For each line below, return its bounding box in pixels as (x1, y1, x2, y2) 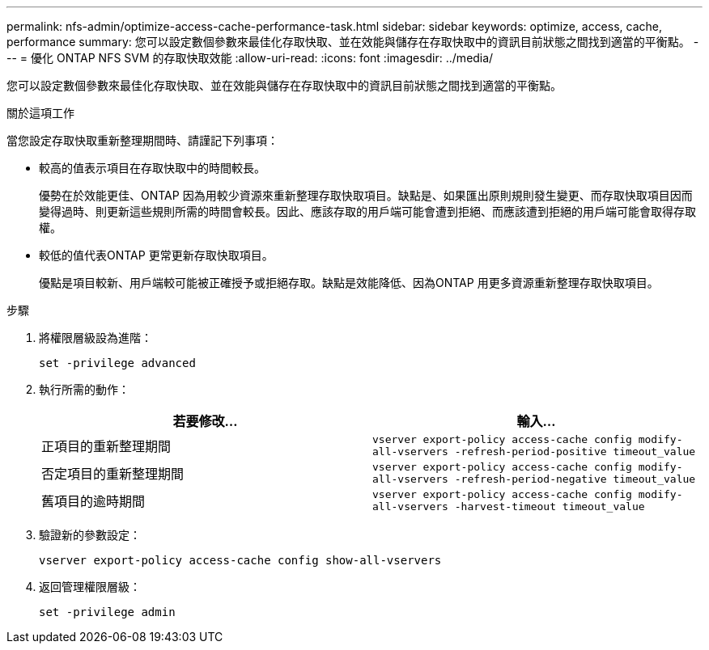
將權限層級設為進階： (39, 331, 152, 344)
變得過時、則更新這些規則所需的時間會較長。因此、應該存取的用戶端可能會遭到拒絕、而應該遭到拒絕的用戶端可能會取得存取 (39, 205, 696, 218)
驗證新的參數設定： (39, 528, 141, 542)
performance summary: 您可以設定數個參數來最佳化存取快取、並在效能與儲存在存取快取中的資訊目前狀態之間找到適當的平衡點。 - (6, 35, 699, 49)
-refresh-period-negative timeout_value (454, 473, 696, 485)
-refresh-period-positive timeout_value (454, 445, 696, 458)
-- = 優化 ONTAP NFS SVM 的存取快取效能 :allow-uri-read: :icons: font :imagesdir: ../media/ (6, 51, 494, 65)
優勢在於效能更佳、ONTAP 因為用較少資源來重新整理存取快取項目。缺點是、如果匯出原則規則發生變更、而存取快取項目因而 (39, 188, 693, 202)
